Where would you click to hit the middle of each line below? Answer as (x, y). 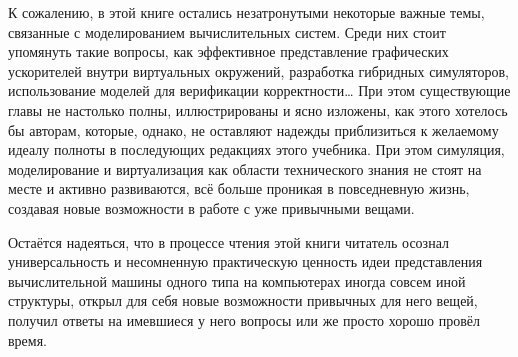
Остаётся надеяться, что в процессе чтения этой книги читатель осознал (228, 241)
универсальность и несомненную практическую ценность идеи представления (245, 261)
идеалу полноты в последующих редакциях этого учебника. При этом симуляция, (256, 149)
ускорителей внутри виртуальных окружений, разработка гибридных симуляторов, (258, 70)
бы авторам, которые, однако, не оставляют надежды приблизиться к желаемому (253, 129)
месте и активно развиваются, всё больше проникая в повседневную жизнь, (239, 188)
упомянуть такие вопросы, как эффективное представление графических (228, 51)
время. (28, 339)
